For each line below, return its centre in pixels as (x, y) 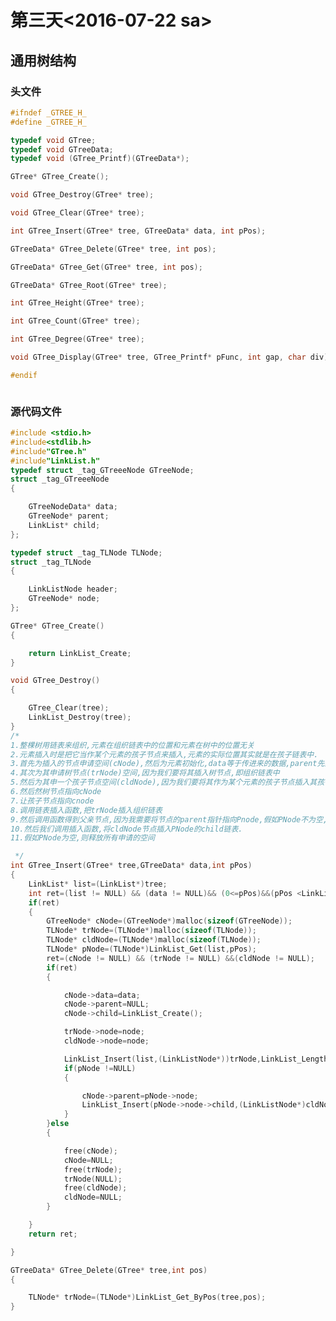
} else (58, 1124)
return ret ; (53, 1234)
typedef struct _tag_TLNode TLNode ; (86, 552)
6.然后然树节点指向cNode (56, 792)
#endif (24, 375)
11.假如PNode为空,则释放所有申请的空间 (82, 838)
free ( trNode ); (93, 1169)
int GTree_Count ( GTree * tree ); (75, 321)
